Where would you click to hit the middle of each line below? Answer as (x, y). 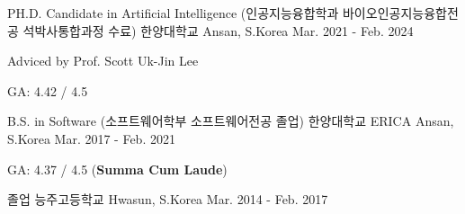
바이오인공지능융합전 (400, 13)
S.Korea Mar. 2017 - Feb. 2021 (91, 138)
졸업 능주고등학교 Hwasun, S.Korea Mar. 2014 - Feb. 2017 (168, 199)
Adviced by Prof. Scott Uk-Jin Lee (103, 61)
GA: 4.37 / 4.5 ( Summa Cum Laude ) (117, 169)
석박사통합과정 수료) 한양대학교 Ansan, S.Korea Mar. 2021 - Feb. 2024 (218, 30)
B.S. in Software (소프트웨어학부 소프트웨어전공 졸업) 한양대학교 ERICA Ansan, (231, 121)
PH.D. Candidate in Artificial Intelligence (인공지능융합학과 (173, 13)
